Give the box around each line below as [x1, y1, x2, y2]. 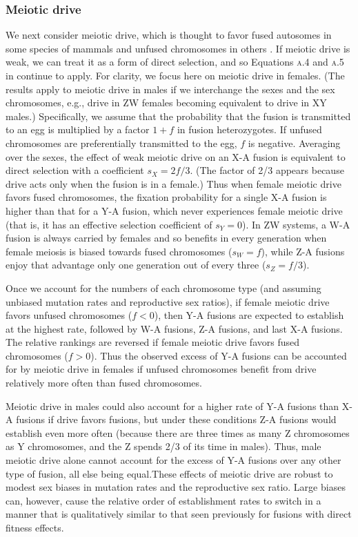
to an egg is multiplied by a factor [6, 122, 150, 137]
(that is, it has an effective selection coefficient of [6, 217, 212, 231]
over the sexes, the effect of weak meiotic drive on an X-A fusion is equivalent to [6, 149, 346, 164]
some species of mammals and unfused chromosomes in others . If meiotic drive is [6, 41, 350, 55]
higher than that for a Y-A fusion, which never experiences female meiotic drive [6, 203, 343, 217]
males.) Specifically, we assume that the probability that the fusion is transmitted [6, 108, 351, 123]
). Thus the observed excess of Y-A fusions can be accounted [90, 348, 347, 362]
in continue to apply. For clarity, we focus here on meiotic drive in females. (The [6, 68, 345, 82]
